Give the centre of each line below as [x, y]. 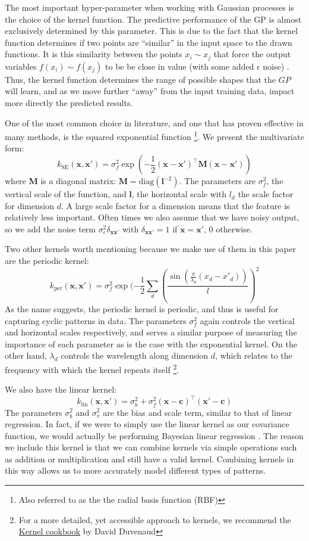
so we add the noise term [50, 228]
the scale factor [266, 194]
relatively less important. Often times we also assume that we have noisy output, [152, 217]
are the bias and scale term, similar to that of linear [198, 412]
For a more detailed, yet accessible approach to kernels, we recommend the [155, 519]
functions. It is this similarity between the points [94, 54]
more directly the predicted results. [69, 103]
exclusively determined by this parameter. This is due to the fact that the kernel [152, 31]
